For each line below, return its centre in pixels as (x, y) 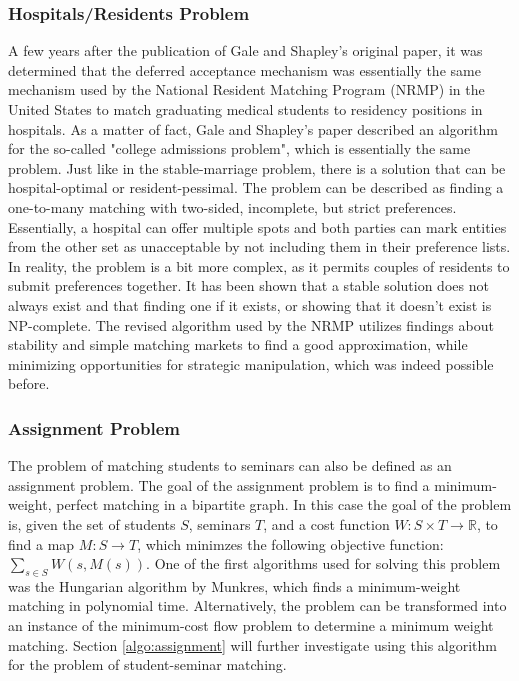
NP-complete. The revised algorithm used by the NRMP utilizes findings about (251, 324)
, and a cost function (326, 523)
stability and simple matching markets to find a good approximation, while (238, 344)
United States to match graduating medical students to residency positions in (245, 109)
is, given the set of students (92, 523)
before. (29, 383)
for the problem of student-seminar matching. (147, 664)
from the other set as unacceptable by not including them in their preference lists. (259, 246)
